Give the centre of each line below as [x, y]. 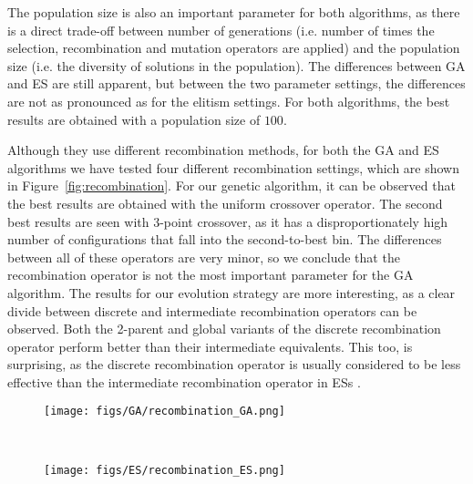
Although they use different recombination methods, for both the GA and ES [223, 150]
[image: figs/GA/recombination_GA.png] [165, 412]
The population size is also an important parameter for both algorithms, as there [234, 12]
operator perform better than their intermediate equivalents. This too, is [210, 346]
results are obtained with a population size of [134, 119]
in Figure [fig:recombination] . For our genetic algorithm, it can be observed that [231, 185]
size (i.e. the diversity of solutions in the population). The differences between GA [236, 65]
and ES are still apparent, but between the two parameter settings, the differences [236, 83]
